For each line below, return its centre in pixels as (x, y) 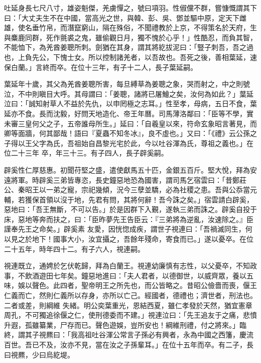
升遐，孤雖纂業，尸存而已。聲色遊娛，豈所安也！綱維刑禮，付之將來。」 (122, 324)
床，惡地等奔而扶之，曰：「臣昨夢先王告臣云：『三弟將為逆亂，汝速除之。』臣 (129, 219)
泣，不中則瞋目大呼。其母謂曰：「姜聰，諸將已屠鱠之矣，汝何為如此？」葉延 (129, 93)
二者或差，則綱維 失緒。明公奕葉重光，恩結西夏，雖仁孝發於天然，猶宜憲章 (128, 305)
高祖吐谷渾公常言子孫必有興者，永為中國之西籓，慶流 (165, 335)
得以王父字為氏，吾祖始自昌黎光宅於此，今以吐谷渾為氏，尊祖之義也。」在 (132, 143)
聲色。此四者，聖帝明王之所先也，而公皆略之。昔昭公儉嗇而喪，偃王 (144, 285)
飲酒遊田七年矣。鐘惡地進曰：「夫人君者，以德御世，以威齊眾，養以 (136, 275)
